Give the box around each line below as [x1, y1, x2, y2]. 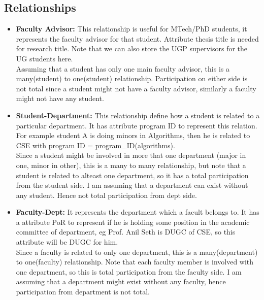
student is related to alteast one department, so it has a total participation [16, 170, 249, 180]
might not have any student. [16, 93, 104, 104]
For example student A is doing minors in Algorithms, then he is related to [16, 130, 250, 141]
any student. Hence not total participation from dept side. [16, 189, 197, 200]
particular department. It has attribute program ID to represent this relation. [16, 120, 257, 130]
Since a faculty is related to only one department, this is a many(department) [16, 246, 258, 257]
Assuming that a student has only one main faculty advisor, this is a [16, 63, 229, 74]
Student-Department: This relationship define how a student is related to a [16, 110, 260, 120]
